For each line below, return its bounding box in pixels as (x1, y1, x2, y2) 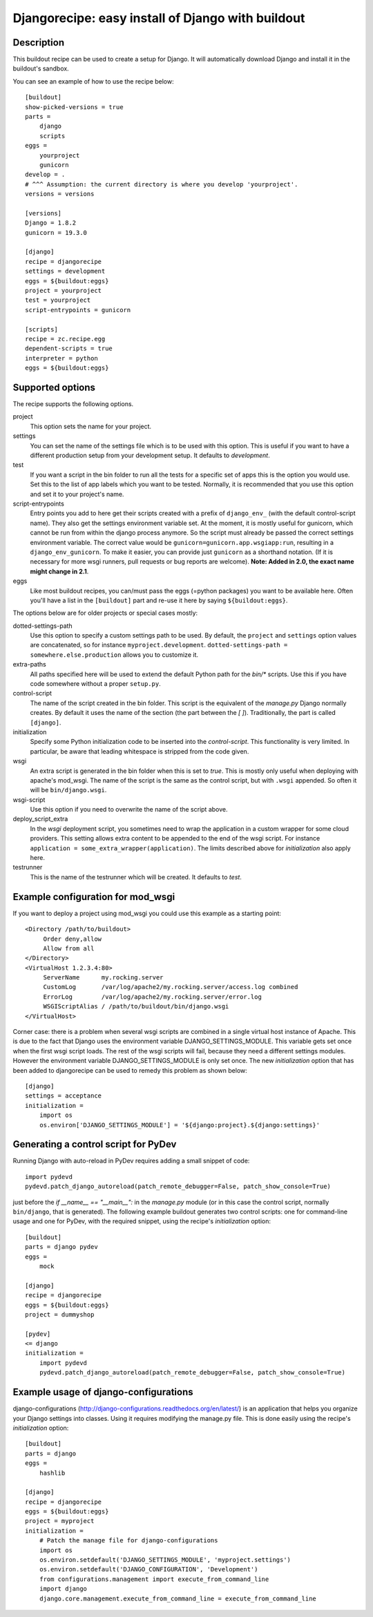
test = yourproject (25, 296, 91, 304)
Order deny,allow (43, 935, 102, 943)
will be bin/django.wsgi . (30, 786, 107, 794)
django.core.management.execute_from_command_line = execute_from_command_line (39, 1594, 317, 1602)
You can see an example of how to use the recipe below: (12, 77, 174, 86)
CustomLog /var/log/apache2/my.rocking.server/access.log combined (43, 983, 298, 991)
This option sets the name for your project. (30, 422, 152, 430)
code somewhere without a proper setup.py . (30, 680, 162, 688)
